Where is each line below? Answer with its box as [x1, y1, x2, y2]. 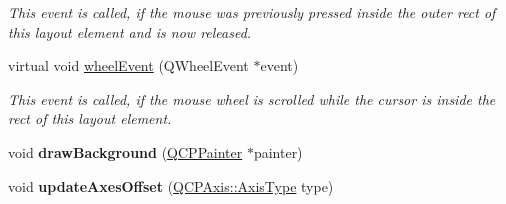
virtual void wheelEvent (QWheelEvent [8, 55, 249, 76]
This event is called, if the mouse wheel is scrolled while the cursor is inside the [8, 88, 496, 109]
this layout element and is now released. [8, 21, 252, 42]
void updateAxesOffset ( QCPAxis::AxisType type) [8, 175, 334, 196]
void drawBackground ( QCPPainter [8, 141, 243, 162]
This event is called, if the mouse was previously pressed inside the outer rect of [8, 2, 496, 22]
